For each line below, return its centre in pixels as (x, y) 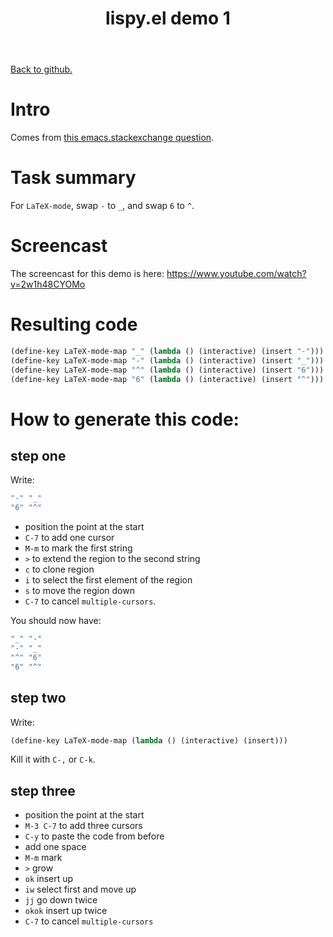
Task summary (73, 178)
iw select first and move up (80, 889)
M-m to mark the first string (78, 548)
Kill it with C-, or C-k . (53, 759)
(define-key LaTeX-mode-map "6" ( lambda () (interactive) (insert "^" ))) (167, 379)
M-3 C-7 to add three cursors (83, 826)
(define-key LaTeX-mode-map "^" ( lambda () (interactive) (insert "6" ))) (167, 370)
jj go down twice (61, 900)
